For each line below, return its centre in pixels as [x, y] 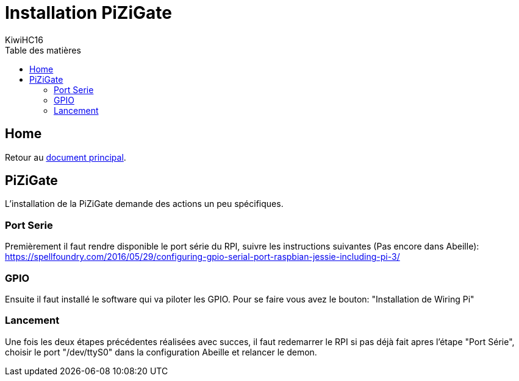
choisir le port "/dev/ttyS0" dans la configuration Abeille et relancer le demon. [161, 352]
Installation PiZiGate [88, 13]
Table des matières [43, 50]
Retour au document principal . [66, 157]
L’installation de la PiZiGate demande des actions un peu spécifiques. [144, 204]
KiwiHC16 [24, 40]
